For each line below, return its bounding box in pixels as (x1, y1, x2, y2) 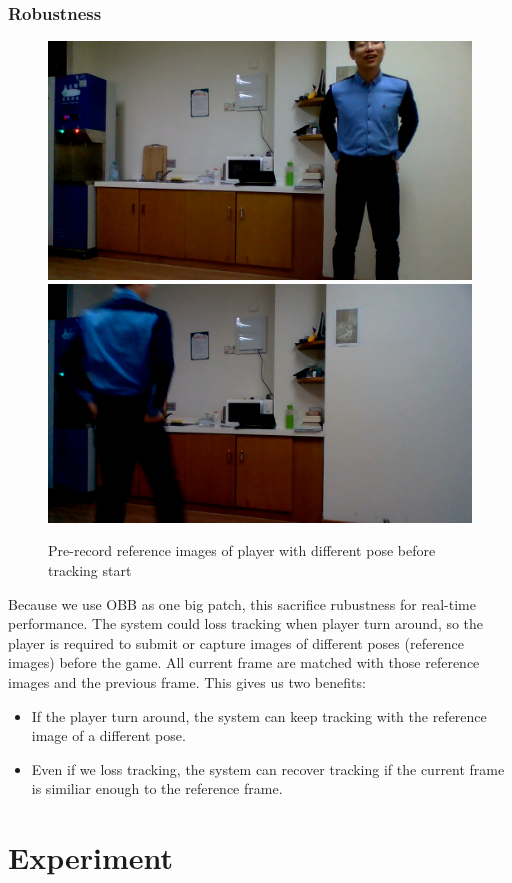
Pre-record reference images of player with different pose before (48, 540, 436, 561)
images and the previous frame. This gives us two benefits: (8, 671, 366, 692)
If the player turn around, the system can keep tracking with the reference (31, 705, 487, 726)
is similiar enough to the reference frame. (31, 778, 283, 799)
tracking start (48, 560, 132, 580)
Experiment (8, 837, 174, 878)
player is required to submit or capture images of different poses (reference (8, 632, 465, 653)
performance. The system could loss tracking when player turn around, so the (8, 613, 484, 634)
